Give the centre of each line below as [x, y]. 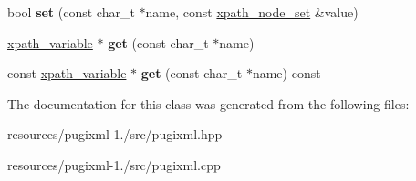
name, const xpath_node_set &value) [252, 12]
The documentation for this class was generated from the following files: [208, 103]
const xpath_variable [67, 73]
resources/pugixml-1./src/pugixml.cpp [114, 164]
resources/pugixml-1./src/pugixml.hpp [115, 134]
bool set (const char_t [71, 12]
